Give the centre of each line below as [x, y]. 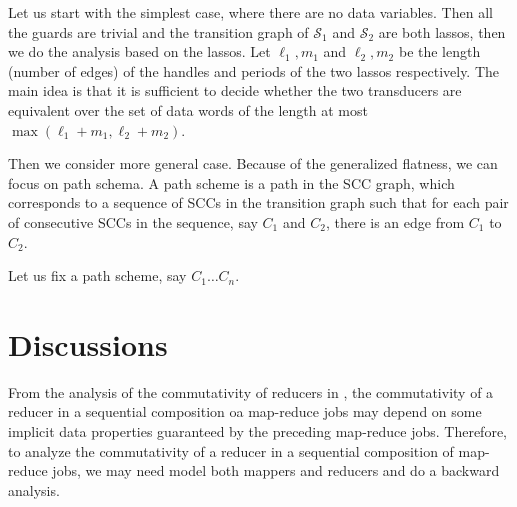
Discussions [88, 343]
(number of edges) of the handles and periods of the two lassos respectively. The [254, 70]
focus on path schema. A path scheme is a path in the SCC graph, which [231, 182]
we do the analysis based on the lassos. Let [139, 51]
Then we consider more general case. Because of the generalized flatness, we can [253, 163]
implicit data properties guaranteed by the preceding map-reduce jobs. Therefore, [257, 431]
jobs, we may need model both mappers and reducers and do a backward [276, 470]
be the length [439, 51]
